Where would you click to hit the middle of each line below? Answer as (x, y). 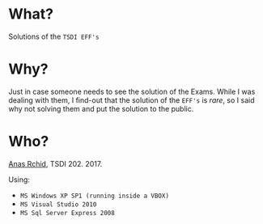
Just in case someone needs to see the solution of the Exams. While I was (132, 91)
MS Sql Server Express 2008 (67, 213)
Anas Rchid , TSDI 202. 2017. (55, 163)
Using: (19, 180)
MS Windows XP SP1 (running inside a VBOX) (95, 196)
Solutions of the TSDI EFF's (54, 36)
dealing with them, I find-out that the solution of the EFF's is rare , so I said (131, 100)
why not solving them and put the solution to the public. (101, 108)
